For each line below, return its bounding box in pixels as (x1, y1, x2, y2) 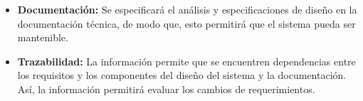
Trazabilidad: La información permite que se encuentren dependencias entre (17, 53, 356, 68)
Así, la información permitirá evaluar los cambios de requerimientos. (17, 81, 315, 96)
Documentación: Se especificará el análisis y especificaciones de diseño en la (17, 2, 357, 16)
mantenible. (17, 30, 68, 45)
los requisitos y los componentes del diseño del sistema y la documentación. (17, 68, 347, 83)
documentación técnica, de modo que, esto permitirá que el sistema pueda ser (17, 16, 356, 31)
